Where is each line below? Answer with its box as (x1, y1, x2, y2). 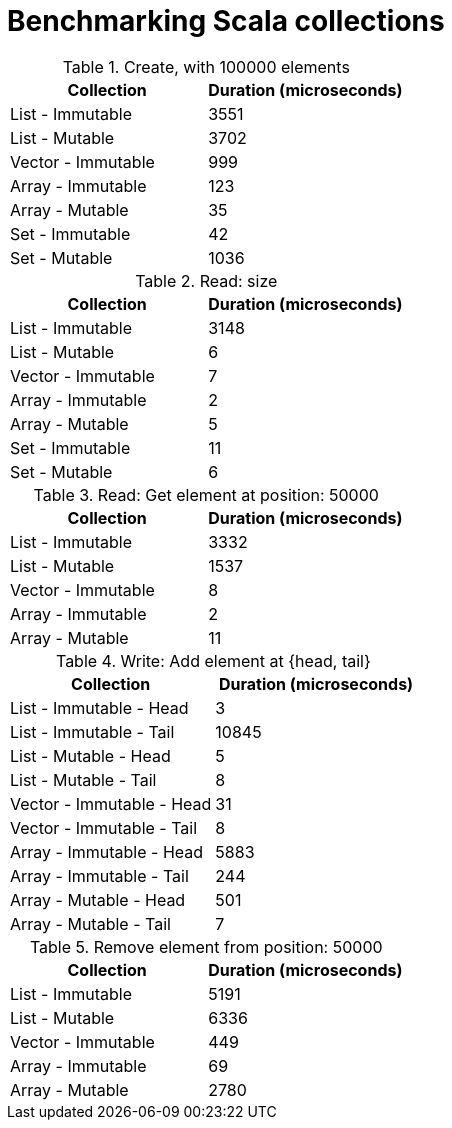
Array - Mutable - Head (10, 889, 186, 910)
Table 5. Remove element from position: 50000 (29, 936, 383, 957)
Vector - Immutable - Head (10, 793, 212, 814)
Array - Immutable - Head (10, 841, 204, 862)
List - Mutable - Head (10, 745, 171, 766)
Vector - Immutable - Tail (10, 817, 198, 838)
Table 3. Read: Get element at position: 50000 (33, 484, 379, 505)
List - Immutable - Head (10, 697, 189, 718)
